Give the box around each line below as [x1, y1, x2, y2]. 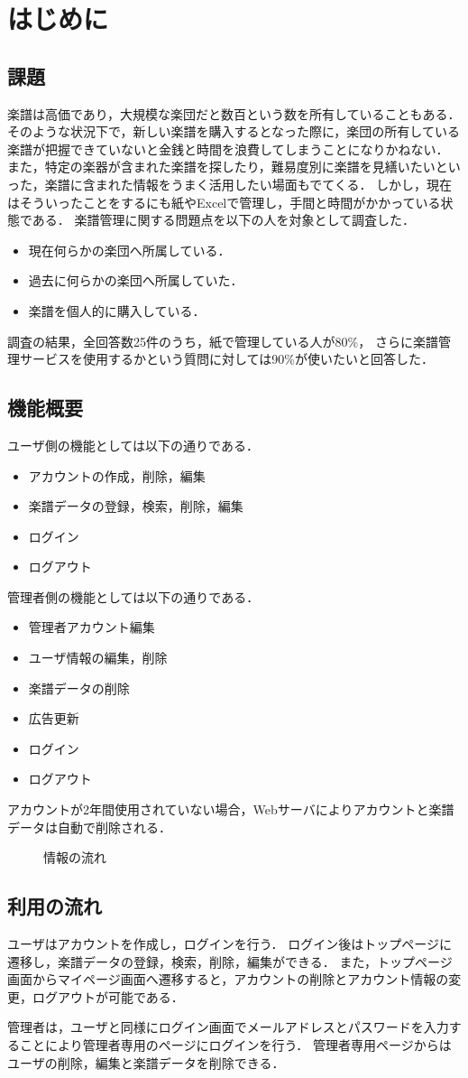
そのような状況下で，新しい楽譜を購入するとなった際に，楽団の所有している [7, 122, 460, 141]
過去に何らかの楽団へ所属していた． [28, 271, 243, 290]
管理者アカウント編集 [28, 618, 155, 637]
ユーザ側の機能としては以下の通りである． [7, 435, 259, 454]
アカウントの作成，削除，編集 [28, 466, 206, 485]
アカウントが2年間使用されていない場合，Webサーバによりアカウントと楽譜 [7, 800, 454, 819]
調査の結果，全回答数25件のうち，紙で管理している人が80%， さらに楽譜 [7, 331, 438, 350]
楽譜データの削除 [28, 678, 130, 697]
